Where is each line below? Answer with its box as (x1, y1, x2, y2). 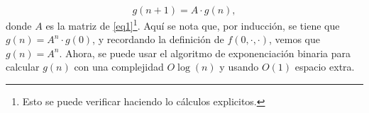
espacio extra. (294, 59, 355, 74)
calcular (6, 59, 40, 74)
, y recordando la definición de (92, 32, 224, 47)
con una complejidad (74, 59, 164, 74)
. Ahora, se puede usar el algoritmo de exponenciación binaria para (59, 45, 351, 60)
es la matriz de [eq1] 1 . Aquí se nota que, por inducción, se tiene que (45, 16, 340, 32)
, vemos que (269, 32, 321, 47)
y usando (219, 59, 259, 74)
